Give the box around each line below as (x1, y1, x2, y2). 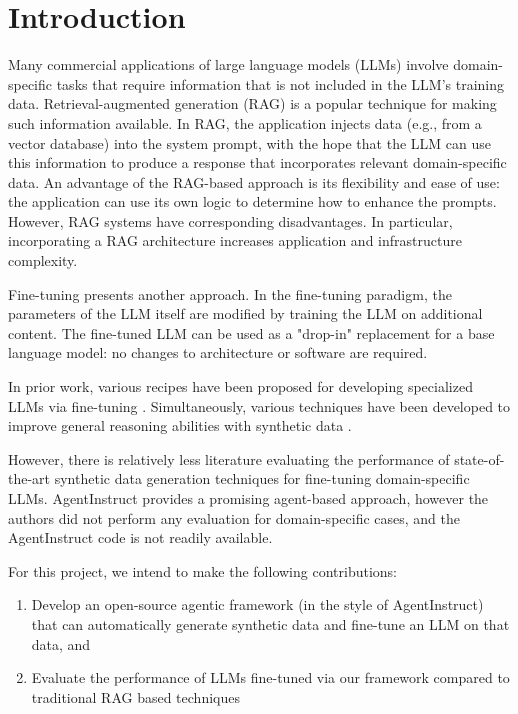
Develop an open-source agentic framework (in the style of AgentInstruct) (31, 594, 484, 615)
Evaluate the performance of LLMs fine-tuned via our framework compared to (31, 667, 510, 688)
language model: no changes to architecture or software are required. (8, 342, 428, 363)
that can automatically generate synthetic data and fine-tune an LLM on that (31, 613, 510, 634)
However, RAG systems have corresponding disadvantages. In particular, (8, 210, 453, 231)
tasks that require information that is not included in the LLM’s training (56, 73, 505, 94)
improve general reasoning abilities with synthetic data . (8, 415, 352, 436)
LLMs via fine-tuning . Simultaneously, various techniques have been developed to (8, 395, 511, 416)
